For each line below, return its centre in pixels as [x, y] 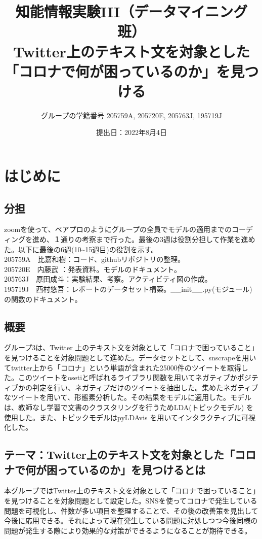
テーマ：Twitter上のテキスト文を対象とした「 [120, 454]
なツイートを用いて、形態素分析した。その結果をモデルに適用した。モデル [128, 397]
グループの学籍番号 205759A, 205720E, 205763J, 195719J [132, 115]
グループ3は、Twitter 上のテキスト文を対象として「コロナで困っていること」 [131, 347]
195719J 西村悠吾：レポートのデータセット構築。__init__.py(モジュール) [128, 289]
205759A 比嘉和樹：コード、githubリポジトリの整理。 [95, 259]
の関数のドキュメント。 [43, 299]
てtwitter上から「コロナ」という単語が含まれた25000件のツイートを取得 [123, 367]
